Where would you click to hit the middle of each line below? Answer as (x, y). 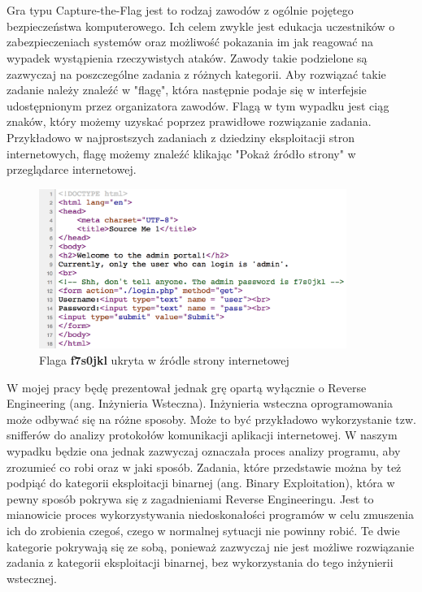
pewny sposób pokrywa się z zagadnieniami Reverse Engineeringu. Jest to (190, 498)
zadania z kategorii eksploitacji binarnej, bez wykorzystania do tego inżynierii (200, 562)
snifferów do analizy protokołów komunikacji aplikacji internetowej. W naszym (202, 435)
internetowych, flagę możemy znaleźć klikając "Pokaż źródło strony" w (181, 153)
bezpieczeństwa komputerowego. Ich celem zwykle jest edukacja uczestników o (201, 26)
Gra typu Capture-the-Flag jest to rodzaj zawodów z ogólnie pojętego (180, 10)
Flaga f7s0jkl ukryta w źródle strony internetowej (164, 360)
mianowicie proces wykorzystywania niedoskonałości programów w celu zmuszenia (211, 514)
